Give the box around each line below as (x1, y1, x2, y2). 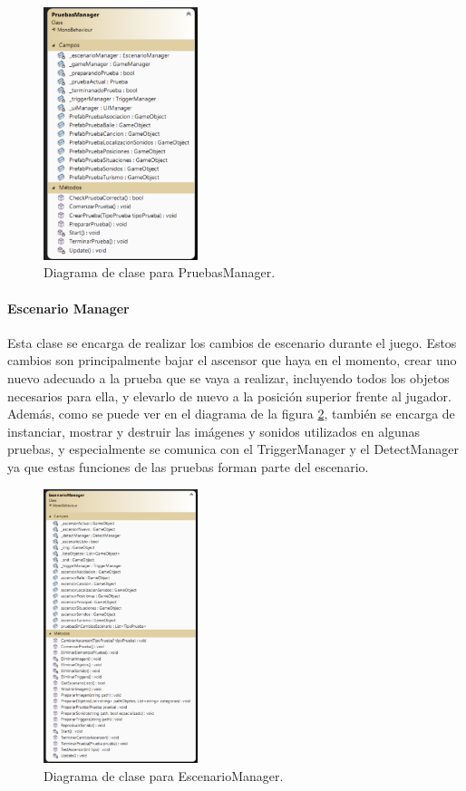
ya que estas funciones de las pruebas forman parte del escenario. (7, 457, 369, 476)
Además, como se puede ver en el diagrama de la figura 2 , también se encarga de (7, 404, 455, 423)
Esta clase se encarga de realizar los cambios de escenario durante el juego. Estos (7, 333, 457, 352)
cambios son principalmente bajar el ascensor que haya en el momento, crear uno (7, 351, 457, 370)
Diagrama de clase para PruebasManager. (44, 263, 276, 282)
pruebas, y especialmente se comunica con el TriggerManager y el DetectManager (7, 439, 459, 458)
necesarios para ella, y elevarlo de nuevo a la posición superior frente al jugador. (7, 386, 451, 405)
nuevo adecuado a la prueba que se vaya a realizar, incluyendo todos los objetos (7, 369, 450, 387)
